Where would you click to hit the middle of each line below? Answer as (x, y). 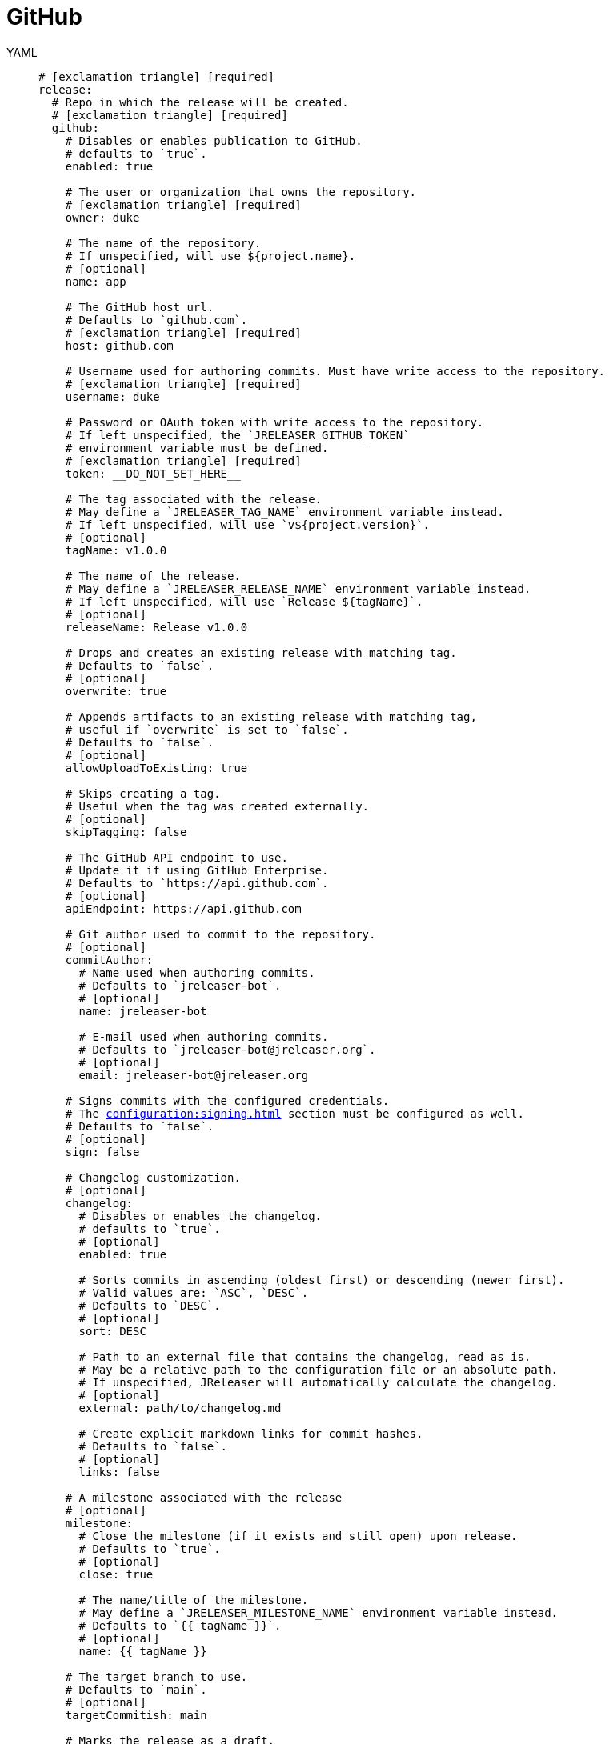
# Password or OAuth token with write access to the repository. (274, 422)
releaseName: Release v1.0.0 (156, 627)
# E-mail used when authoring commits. (204, 1036)
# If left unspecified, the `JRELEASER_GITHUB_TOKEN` (237, 435)
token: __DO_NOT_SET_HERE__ (153, 473)
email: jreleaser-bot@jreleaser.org (194, 1075)
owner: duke (102, 217)
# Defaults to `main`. (136, 1689)
